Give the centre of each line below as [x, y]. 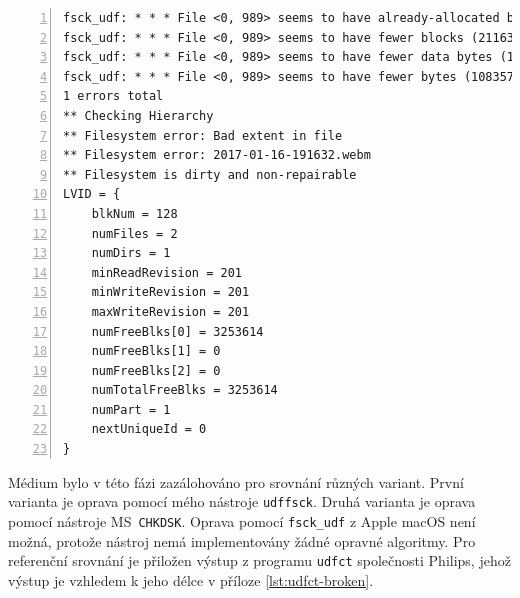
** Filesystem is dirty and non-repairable [210, 174]
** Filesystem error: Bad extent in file [203, 135]
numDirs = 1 [131, 253]
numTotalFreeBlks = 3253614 [184, 390]
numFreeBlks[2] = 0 [156, 370]
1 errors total [113, 96]
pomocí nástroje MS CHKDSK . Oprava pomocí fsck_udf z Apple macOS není [242, 520]
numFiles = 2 [134, 233]
